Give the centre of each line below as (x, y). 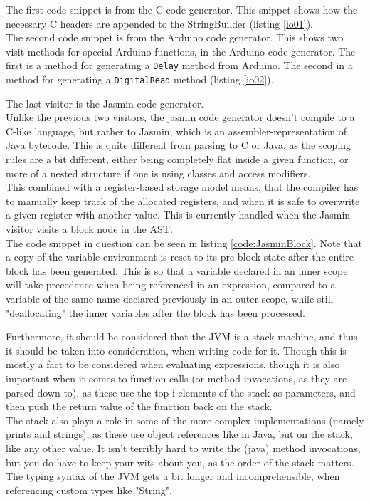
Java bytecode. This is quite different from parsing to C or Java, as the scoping (179, 145)
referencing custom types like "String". (89, 490)
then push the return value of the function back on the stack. (139, 406)
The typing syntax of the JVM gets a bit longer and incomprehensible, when (173, 476)
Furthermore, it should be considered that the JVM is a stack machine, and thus (182, 336)
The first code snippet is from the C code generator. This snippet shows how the (182, 9)
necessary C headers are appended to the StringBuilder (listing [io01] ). (160, 23)
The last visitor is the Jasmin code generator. (105, 103)
